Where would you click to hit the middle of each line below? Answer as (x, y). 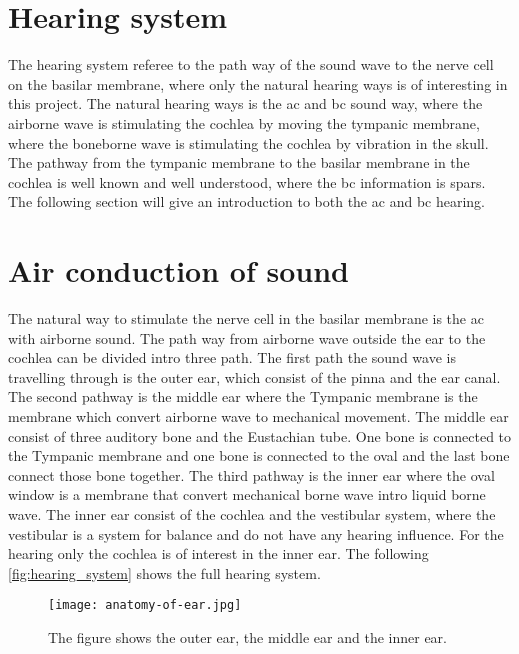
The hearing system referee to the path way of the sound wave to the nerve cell (251, 64)
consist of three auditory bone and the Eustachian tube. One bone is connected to (260, 435)
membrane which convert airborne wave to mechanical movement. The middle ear (258, 415)
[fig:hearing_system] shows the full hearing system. (164, 572)
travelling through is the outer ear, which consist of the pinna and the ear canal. (254, 376)
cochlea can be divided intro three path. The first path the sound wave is (232, 357)
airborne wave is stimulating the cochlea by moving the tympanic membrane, (244, 122)
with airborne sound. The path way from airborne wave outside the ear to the (247, 337)
